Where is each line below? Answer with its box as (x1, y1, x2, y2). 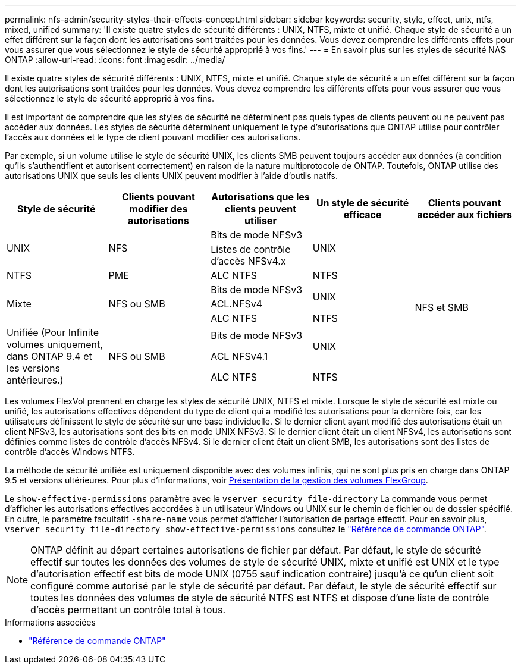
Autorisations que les (211, 191, 310, 203)
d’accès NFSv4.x (211, 255, 286, 267)
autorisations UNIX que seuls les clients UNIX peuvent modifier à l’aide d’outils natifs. (5, 171, 338, 181)
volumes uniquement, (7, 338, 103, 350)
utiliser (244, 215, 277, 227)
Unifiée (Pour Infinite (7, 326, 99, 338)
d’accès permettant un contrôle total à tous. (30, 604, 226, 615)
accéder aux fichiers (417, 209, 512, 221)
